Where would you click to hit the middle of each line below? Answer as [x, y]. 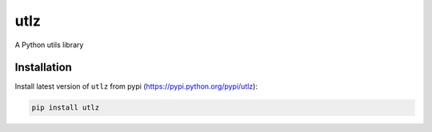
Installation [43, 68]
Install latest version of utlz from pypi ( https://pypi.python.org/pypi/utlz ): [136, 86]
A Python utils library [49, 45]
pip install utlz [66, 108]
